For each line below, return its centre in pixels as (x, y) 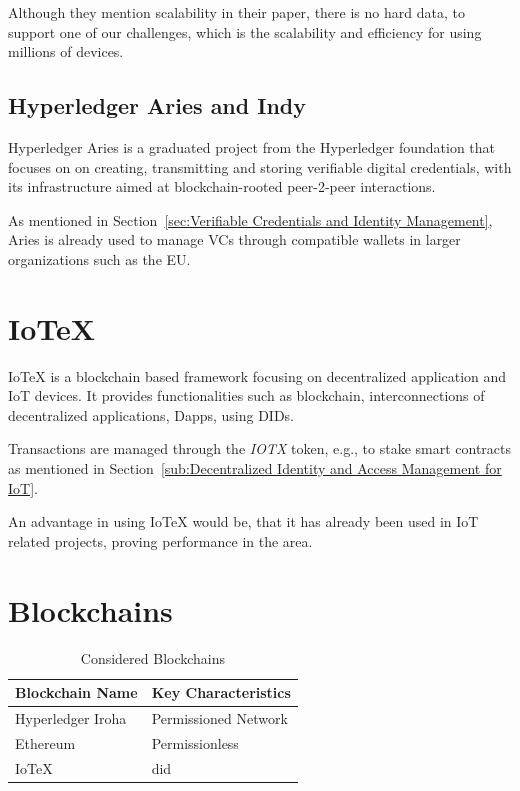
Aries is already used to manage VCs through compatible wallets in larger (234, 239)
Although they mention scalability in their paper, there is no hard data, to (236, 12)
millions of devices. (66, 51)
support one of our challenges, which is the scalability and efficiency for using (245, 31)
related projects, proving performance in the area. (160, 540)
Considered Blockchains (153, 657)
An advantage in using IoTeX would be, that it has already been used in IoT (243, 521)
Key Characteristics (221, 692)
